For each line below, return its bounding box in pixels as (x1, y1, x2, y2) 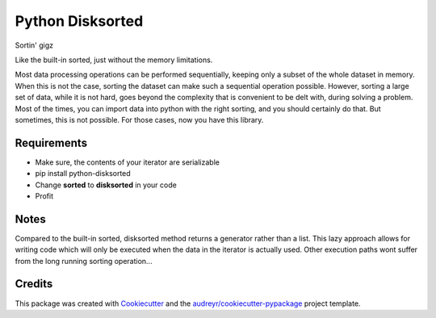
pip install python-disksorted (35, 169, 131, 178)
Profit (35, 190, 54, 201)
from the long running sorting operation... (15, 256, 153, 266)
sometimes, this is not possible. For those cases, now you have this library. (15, 115, 264, 124)
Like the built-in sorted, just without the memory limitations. (15, 55, 213, 65)
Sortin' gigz (15, 40, 54, 50)
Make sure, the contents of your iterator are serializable (35, 157, 220, 167)
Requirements (15, 136, 88, 149)
